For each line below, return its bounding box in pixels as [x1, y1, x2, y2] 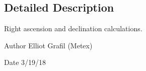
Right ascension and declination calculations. [4, 23, 142, 34]
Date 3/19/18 [4, 57, 46, 67]
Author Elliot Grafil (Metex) [4, 40, 93, 50]
